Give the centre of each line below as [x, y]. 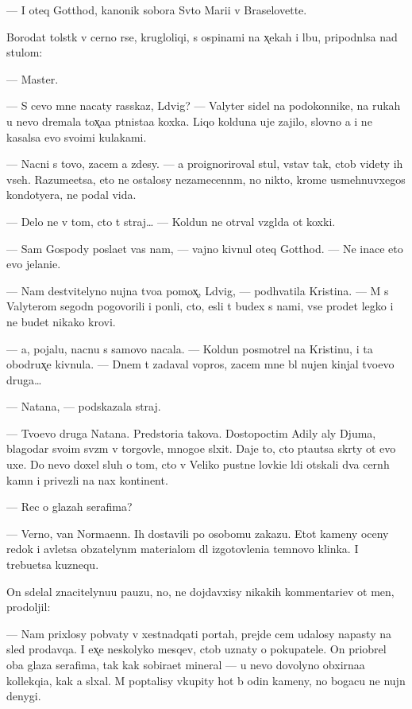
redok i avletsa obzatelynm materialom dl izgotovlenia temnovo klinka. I [183, 549]
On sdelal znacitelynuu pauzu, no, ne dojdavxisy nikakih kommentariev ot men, [200, 591]
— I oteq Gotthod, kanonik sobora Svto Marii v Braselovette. [157, 10]
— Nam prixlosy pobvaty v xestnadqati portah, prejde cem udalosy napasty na [199, 633]
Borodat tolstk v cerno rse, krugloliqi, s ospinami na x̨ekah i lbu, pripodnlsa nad [202, 36]
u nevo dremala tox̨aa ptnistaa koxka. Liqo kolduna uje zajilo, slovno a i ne [189, 121]
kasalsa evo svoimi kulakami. [77, 136]
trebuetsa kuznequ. [53, 565]
